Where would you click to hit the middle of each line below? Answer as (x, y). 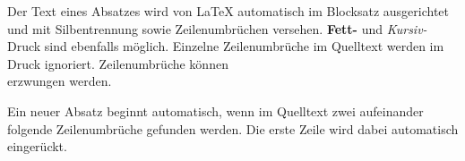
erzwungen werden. (60, 81)
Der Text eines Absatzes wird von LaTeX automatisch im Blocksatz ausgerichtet (228, 11)
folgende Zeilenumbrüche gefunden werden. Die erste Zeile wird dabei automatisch (233, 128)
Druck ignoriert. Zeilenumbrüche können (118, 63)
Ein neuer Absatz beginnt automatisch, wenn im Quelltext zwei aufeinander (215, 110)
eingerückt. (37, 146)
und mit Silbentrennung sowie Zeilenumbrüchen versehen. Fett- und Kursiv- (217, 28)
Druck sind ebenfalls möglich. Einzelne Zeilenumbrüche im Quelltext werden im (226, 46)
